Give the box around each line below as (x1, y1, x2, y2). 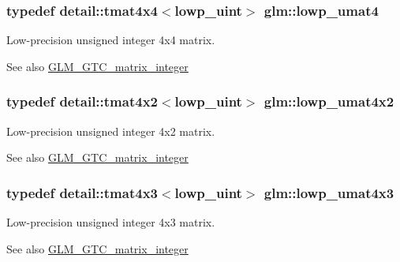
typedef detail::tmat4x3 (6, 182, 158, 202)
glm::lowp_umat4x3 (264, 182, 394, 202)
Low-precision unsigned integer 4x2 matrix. (6, 122, 215, 139)
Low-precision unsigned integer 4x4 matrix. (6, 32, 215, 48)
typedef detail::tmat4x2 (6, 92, 158, 111)
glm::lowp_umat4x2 (264, 92, 394, 111)
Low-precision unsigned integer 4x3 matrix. (6, 214, 215, 230)
